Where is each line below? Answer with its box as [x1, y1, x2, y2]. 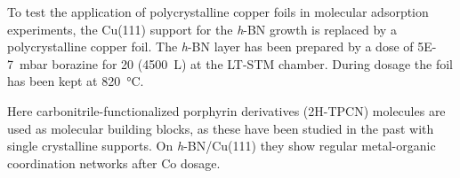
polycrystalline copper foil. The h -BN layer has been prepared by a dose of [7, 37, 414, 56]
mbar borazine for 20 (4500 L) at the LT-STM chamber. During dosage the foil [19, 54, 453, 73]
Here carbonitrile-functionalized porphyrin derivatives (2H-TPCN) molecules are [7, 101, 446, 120]
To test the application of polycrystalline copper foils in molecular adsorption [7, 3, 429, 20]
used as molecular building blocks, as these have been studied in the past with [7, 119, 434, 137]
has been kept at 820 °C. [7, 72, 144, 90]
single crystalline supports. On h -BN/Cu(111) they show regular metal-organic [7, 136, 436, 155]
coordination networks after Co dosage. [7, 153, 221, 172]
